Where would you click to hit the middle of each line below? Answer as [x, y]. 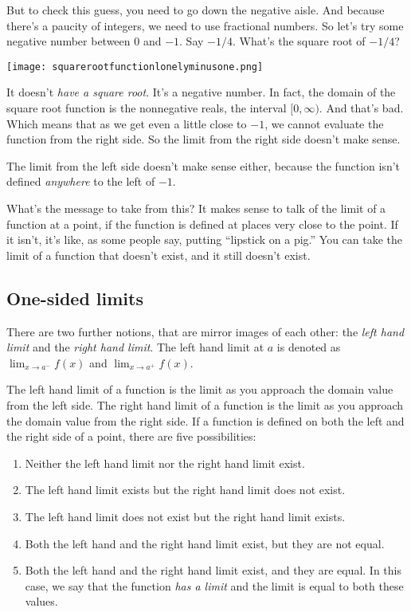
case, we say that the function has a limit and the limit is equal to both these [214, 585]
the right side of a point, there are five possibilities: [131, 436]
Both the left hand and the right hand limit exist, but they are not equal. [205, 543]
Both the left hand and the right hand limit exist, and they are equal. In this [213, 570]
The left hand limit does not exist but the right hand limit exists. [185, 516]
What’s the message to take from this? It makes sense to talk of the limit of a [196, 208]
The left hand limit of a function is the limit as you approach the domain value [200, 389]
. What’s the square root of [299, 41]
